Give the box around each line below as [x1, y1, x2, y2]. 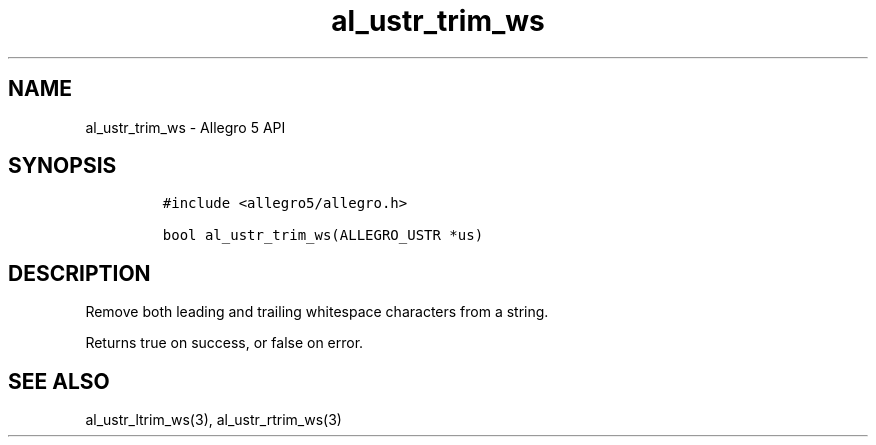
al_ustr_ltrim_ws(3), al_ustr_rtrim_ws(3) [85, 411, 342, 429]
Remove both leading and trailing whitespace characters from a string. [85, 303, 549, 321]
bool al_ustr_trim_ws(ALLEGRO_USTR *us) [162, 227, 484, 244]
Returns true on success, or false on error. [85, 334, 364, 352]
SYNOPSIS [8, 153, 117, 179]
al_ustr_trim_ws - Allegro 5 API [85, 118, 286, 136]
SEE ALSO [8, 368, 110, 394]
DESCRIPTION [8, 260, 151, 286]
